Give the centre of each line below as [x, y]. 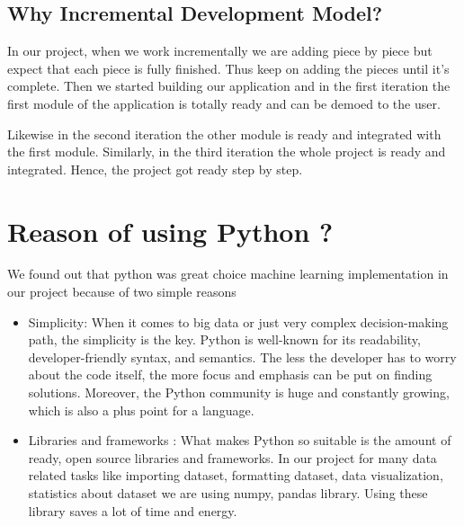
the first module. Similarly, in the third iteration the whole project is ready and [227, 152]
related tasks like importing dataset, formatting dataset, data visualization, [236, 475]
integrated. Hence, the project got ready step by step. [155, 169]
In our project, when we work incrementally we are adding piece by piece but [220, 51]
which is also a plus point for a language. [141, 410]
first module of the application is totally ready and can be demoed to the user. [224, 103]
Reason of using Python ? [170, 231]
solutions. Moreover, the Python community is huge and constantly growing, [239, 392]
